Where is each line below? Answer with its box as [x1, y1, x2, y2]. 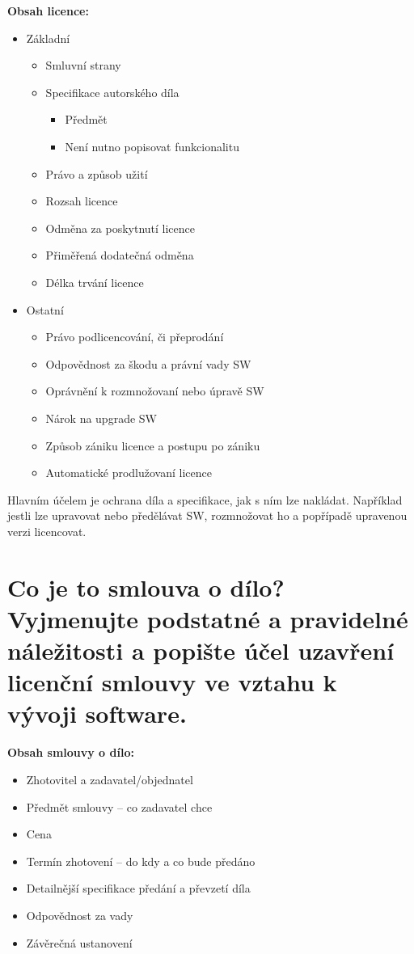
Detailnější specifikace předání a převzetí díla [26, 880, 251, 897]
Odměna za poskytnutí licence [45, 219, 196, 236]
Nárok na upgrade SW [45, 409, 157, 426]
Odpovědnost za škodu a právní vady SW [45, 355, 251, 372]
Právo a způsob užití [45, 165, 148, 182]
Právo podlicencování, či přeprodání [45, 328, 224, 345]
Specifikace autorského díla [45, 83, 180, 100]
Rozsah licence [45, 192, 118, 209]
